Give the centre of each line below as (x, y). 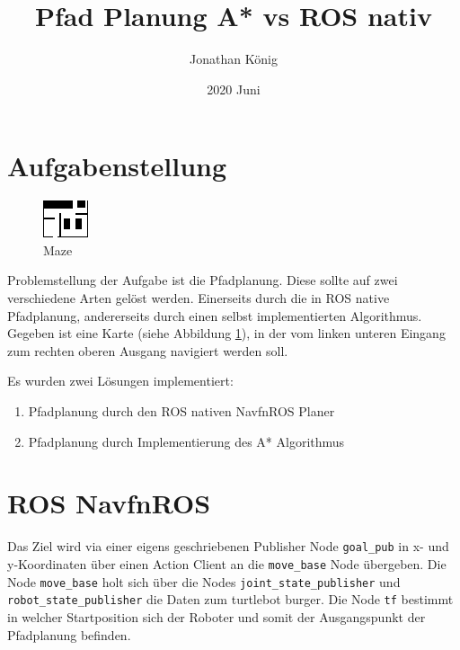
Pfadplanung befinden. (69, 634)
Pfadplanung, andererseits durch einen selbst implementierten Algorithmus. (215, 315)
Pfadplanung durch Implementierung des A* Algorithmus (186, 441)
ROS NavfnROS (109, 503)
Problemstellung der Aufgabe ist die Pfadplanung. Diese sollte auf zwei (203, 280)
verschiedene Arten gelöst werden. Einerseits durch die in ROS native (199, 298)
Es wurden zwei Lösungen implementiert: (120, 381)
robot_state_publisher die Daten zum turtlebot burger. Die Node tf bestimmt (230, 599)
